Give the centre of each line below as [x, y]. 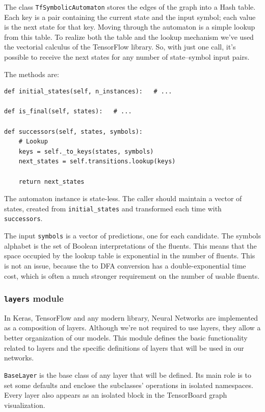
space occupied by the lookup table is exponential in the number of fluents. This [130, 256]
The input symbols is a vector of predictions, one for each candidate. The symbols [132, 236]
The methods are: [32, 74]
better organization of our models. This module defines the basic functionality [126, 338]
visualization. [25, 405]
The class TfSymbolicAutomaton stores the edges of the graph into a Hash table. [130, 7]
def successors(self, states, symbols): [74, 131]
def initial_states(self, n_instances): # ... [88, 92]
